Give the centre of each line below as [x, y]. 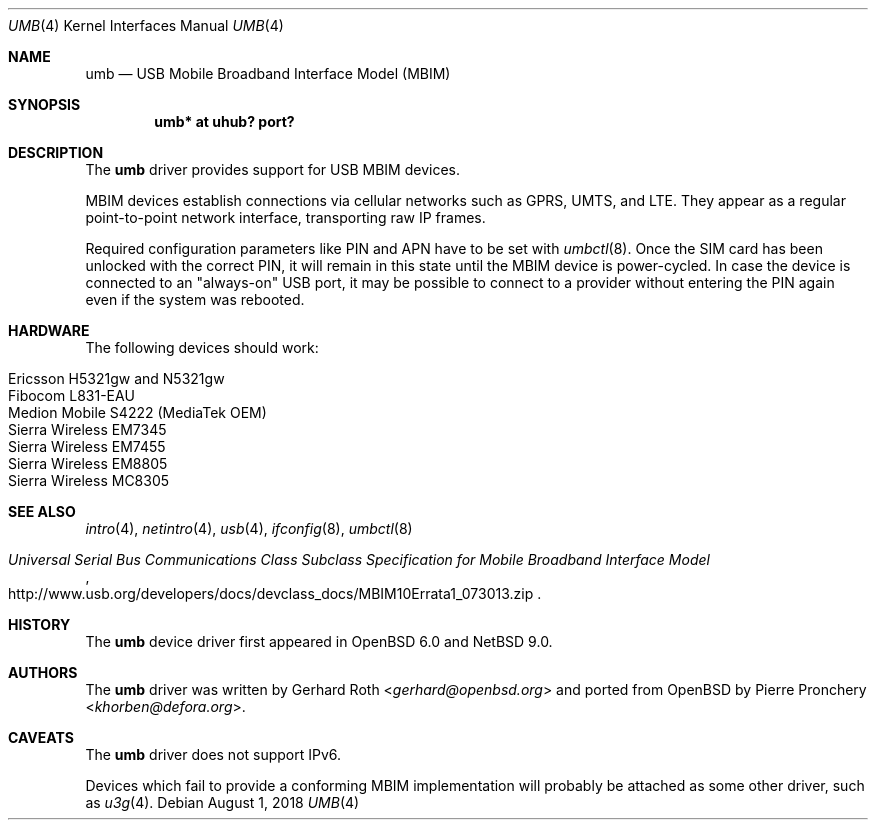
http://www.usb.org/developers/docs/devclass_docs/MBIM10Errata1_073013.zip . [275, 593]
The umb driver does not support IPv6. [213, 754]
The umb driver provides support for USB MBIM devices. [273, 169]
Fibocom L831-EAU [71, 395]
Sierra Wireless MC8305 [89, 480]
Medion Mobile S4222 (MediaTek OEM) [137, 412]
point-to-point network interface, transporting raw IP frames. [285, 217]
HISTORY [39, 624]
